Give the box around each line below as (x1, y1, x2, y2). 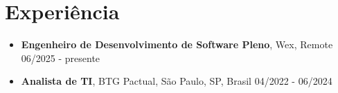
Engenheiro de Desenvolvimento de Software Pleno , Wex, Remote (21, 37, 333, 52)
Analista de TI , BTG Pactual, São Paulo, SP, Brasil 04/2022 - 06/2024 (21, 74, 332, 88)
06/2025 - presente (21, 50, 100, 65)
